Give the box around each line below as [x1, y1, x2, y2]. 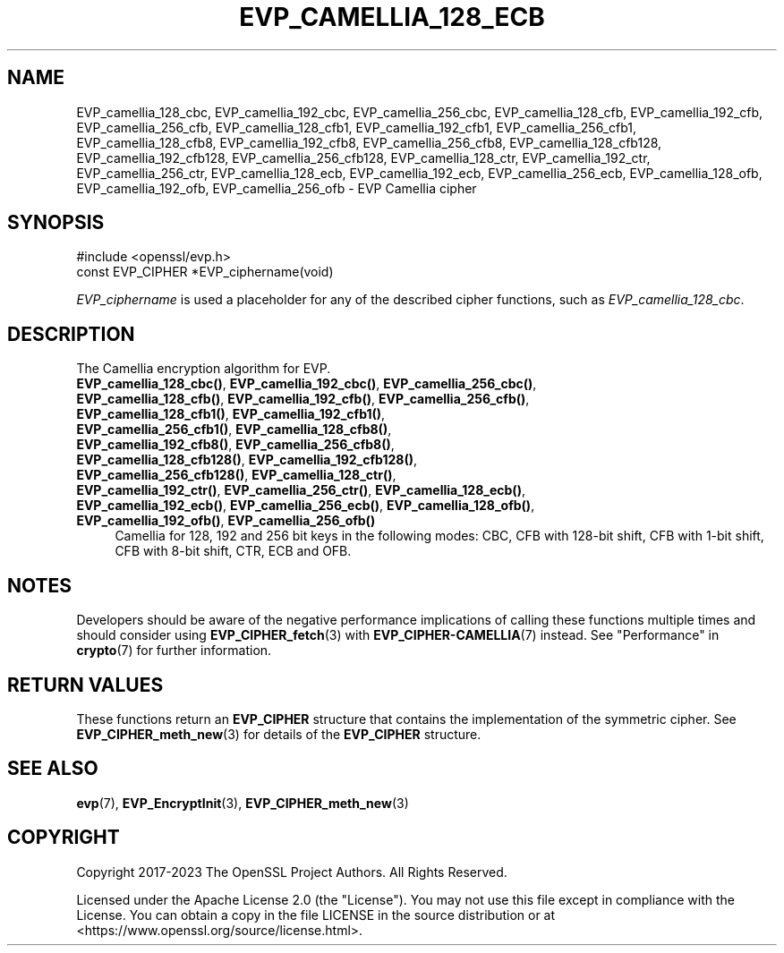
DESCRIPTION [7, 322, 135, 345]
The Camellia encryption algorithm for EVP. [76, 361, 331, 377]
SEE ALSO [7, 757, 98, 780]
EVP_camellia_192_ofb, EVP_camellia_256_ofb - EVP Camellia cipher [76, 180, 477, 196]
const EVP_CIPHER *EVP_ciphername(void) [76, 264, 334, 280]
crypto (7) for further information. [76, 642, 272, 659]
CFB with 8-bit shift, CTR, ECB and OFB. [115, 543, 352, 559]
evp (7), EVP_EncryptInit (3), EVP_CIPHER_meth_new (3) [76, 795, 409, 811]
